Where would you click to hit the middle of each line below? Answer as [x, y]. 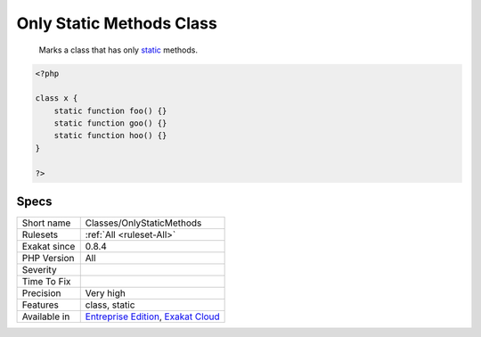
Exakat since [49, 247]
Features [41, 305]
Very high [106, 293]
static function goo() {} [110, 123]
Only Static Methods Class [117, 23]
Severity [39, 270]
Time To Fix [46, 282]
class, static [110, 305]
